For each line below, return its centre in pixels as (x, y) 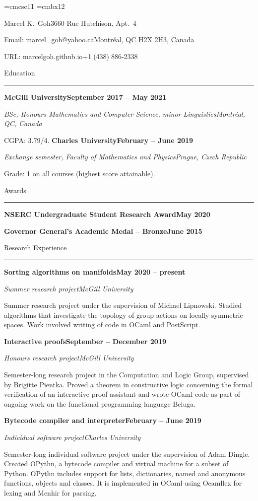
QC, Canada (23, 123)
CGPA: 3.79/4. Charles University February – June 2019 (99, 140)
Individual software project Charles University (72, 437)
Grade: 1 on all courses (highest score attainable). (80, 173)
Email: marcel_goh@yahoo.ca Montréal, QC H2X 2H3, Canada (99, 39)
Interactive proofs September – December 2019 (85, 341)
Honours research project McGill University (69, 358)
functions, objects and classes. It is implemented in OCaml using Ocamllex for (123, 483)
